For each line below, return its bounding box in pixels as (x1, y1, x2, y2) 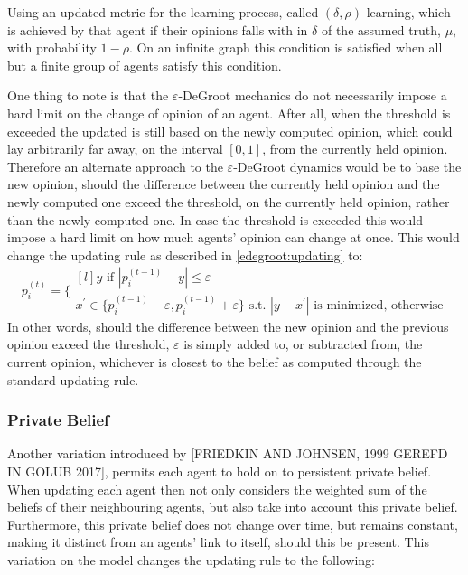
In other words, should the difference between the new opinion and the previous (7, 316, 449, 335)
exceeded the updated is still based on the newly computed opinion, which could (7, 121, 453, 140)
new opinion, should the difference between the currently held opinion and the (7, 174, 440, 193)
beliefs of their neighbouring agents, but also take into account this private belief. (7, 497, 458, 516)
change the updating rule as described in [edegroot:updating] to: (7, 245, 363, 264)
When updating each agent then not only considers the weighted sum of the (7, 479, 427, 498)
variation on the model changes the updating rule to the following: (7, 550, 375, 569)
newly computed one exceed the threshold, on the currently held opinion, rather (7, 192, 450, 211)
